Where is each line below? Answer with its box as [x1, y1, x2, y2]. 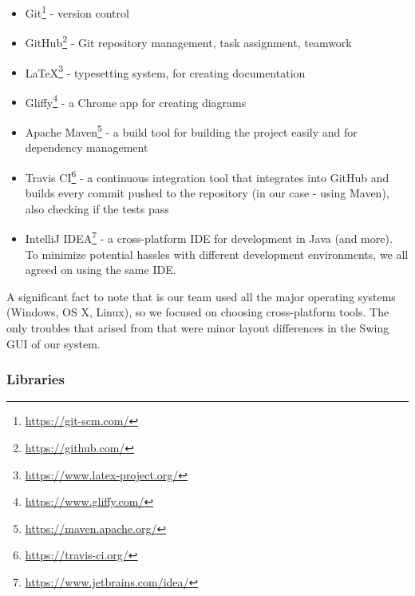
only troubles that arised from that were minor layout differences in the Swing [6, 319, 389, 336]
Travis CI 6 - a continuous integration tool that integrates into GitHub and [25, 166, 389, 185]
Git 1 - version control [25, 2, 129, 21]
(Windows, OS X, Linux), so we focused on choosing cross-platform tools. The [6, 304, 389, 320]
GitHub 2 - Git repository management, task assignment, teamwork [25, 32, 352, 50]
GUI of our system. [6, 335, 101, 352]
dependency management [25, 139, 148, 156]
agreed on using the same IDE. [25, 261, 176, 278]
